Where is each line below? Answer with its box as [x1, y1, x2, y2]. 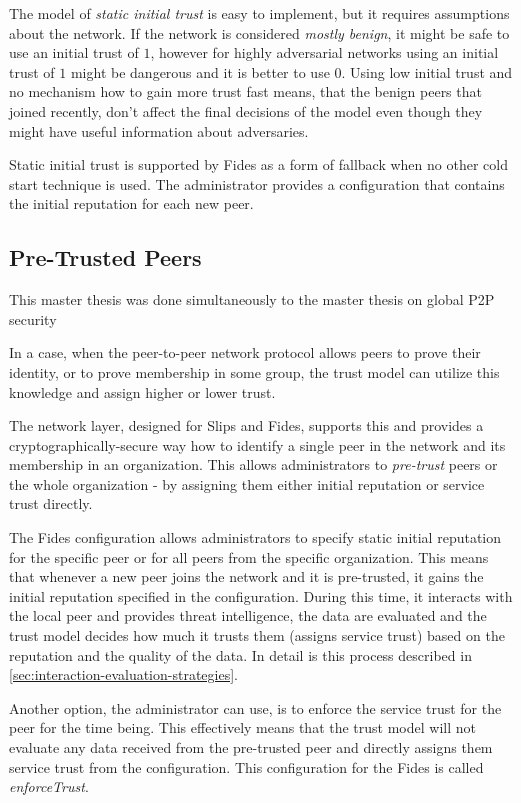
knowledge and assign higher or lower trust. [9, 381, 276, 402]
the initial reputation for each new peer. [9, 193, 254, 214]
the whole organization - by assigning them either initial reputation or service [9, 473, 485, 494]
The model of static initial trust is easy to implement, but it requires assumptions [9, 3, 510, 23]
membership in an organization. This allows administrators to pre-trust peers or [9, 454, 498, 475]
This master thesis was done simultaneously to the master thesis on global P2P [9, 289, 495, 310]
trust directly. [9, 493, 93, 514]
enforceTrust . [9, 776, 89, 797]
